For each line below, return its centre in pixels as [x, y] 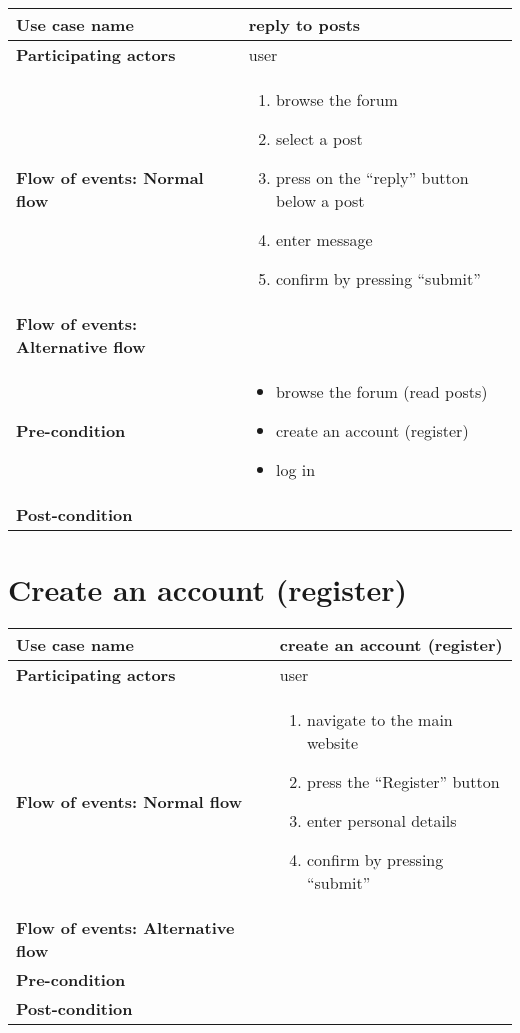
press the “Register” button [403, 782]
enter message [324, 239]
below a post [320, 200]
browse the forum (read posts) [381, 391]
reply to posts [304, 24]
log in [295, 469]
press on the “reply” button [372, 177]
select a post [319, 138]
